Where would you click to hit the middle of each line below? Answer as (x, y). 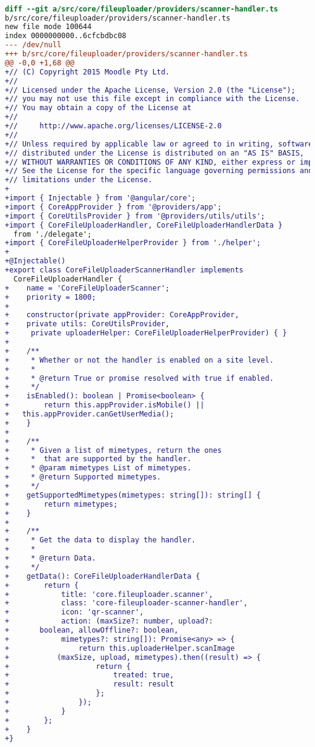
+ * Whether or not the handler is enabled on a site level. (139, 360)
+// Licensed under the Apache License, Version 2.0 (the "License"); (150, 90)
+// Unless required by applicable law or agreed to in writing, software (159, 144)
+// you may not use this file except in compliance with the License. (152, 99)
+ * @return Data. (51, 558)
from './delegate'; (53, 234)
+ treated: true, (90, 675)
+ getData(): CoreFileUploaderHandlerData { (103, 576)
